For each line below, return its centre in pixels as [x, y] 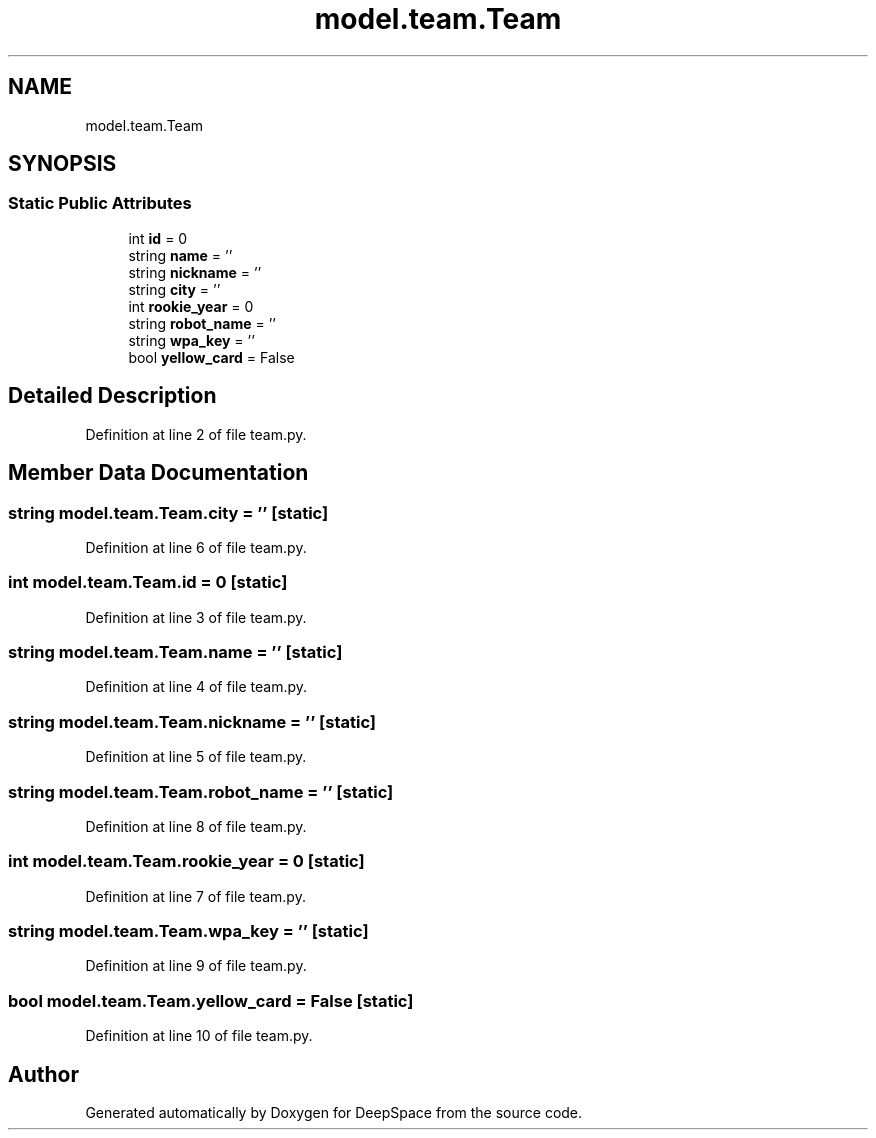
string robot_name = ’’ [202, 323]
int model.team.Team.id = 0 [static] [148, 582]
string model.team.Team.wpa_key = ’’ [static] [188, 931]
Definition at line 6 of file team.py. [196, 547]
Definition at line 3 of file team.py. [196, 617]
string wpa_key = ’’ [191, 340]
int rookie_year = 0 [191, 306]
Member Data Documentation [158, 473]
